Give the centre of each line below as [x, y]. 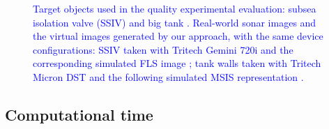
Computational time [79, 114]
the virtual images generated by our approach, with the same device [178, 36]
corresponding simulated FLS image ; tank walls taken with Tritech [177, 63]
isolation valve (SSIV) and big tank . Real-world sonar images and [175, 22]
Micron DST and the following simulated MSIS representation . [168, 76]
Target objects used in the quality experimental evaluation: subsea [175, 8]
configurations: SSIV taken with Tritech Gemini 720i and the [163, 49]
